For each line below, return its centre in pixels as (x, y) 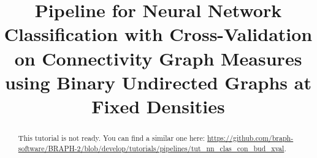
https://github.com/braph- (250, 137)
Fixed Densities (158, 106)
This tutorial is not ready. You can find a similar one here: (112, 137)
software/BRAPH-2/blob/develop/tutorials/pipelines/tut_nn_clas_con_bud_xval (151, 148)
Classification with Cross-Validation (158, 34)
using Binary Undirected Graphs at (158, 82)
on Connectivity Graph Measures (158, 58)
